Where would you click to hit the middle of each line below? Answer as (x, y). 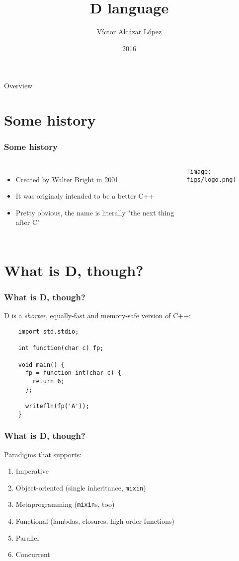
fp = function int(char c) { (73, 373)
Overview (18, 86)
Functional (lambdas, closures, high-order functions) (95, 521)
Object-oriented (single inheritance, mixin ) (81, 487)
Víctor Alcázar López (129, 32)
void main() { (41, 365)
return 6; (48, 381)
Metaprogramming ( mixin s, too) (65, 504)
